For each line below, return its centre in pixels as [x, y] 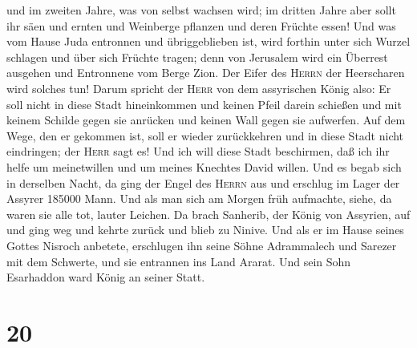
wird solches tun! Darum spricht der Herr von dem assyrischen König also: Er [199, 88]
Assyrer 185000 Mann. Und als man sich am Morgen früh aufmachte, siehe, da [199, 198]
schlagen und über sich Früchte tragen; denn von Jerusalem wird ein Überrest [197, 57]
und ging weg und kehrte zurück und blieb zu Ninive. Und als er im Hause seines [205, 230]
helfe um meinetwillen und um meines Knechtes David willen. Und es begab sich [204, 166]
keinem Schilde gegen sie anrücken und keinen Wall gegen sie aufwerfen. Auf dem [206, 120]
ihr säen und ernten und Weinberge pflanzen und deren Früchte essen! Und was [201, 25]
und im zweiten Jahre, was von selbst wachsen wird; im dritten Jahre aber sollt [201, 10]
